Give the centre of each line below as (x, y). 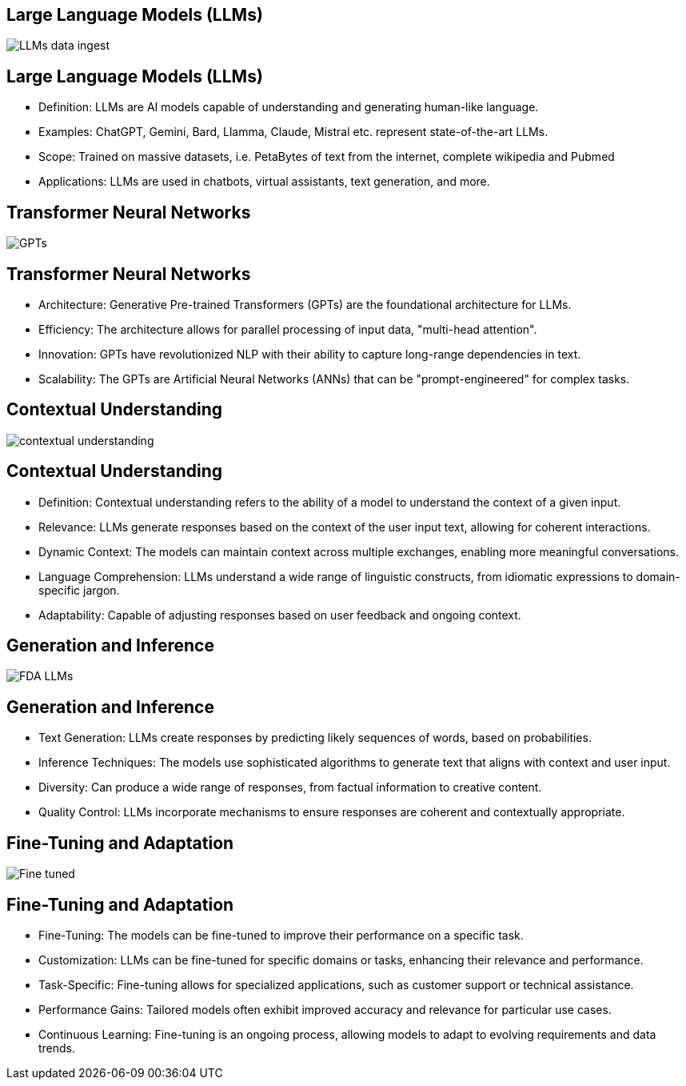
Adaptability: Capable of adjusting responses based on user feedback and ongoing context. (280, 615)
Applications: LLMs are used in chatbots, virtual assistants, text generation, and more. (264, 182)
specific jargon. (79, 590)
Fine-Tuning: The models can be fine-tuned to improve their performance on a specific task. (281, 936)
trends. (57, 1048)
